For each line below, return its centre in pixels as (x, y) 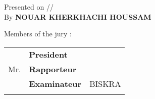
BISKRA (105, 83)
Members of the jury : (38, 34)
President (48, 54)
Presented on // (29, 7)
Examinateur (55, 83)
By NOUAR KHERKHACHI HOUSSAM (78, 16)
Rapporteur (53, 69)
